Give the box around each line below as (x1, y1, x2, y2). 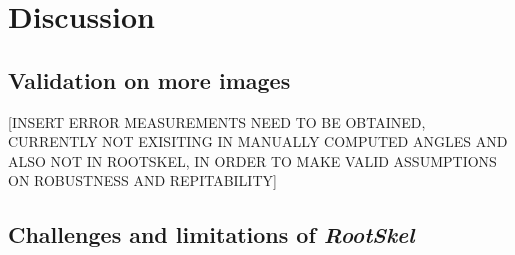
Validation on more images (8, 64, 291, 95)
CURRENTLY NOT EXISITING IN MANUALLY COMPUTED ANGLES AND (8, 131, 508, 152)
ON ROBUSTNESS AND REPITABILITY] (8, 170, 277, 191)
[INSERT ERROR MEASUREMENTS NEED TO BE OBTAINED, (8, 111, 426, 132)
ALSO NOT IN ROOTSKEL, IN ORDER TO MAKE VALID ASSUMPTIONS (8, 150, 497, 171)
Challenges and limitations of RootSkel (8, 219, 415, 250)
